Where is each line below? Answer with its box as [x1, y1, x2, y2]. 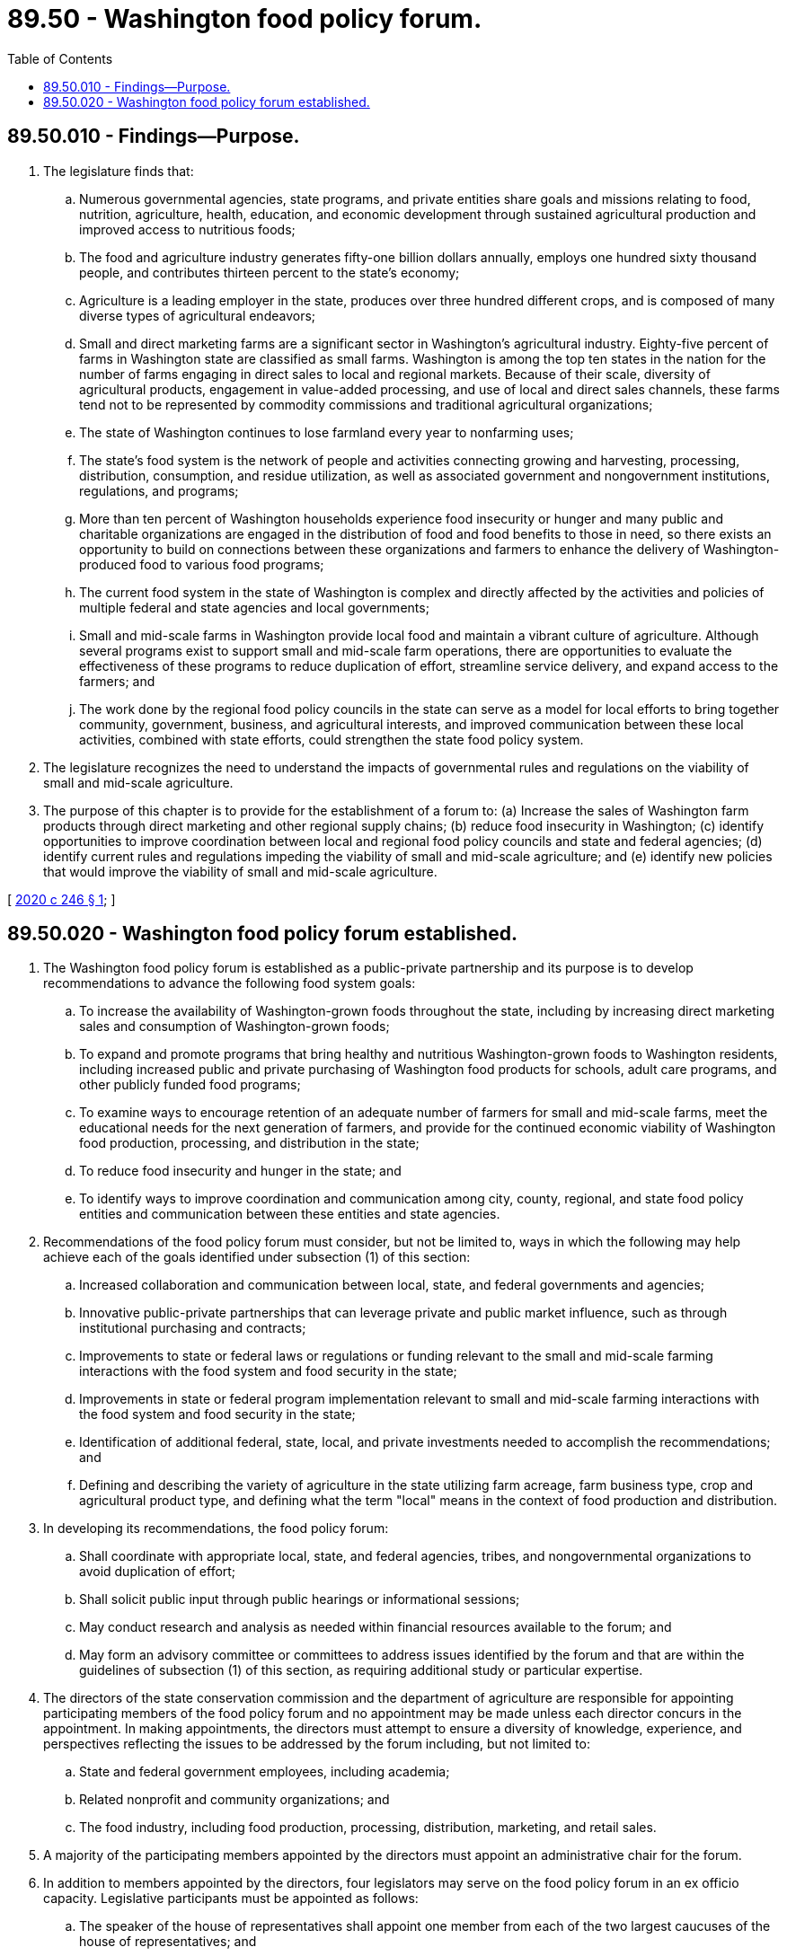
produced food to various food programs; [79, 556, 324, 572]
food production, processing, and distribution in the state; [79, 1135, 420, 1151]
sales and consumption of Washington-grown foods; [79, 1018, 390, 1035]
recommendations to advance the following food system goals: [43, 975, 416, 991]
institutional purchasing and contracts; [79, 1320, 306, 1336]
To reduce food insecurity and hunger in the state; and [79, 1163, 402, 1179]
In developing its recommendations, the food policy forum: [43, 1520, 389, 1537]
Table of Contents [7, 50, 113, 66]
